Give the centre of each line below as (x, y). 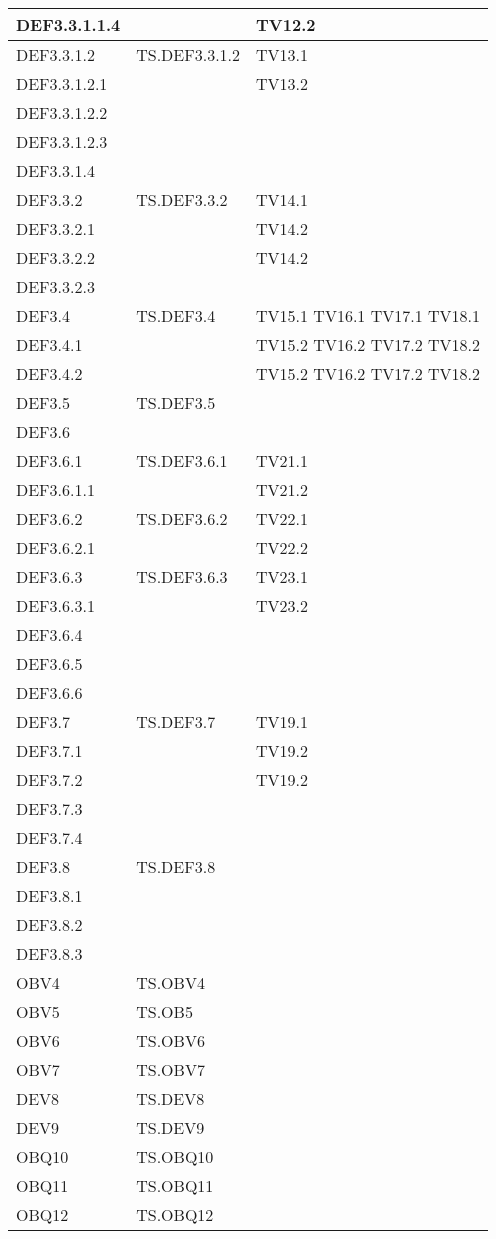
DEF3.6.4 (49, 634)
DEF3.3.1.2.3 (62, 141)
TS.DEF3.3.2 (182, 199)
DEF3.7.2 (49, 779)
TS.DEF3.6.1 (182, 460)
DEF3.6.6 (49, 692)
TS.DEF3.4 (176, 315)
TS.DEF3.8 (176, 866)
